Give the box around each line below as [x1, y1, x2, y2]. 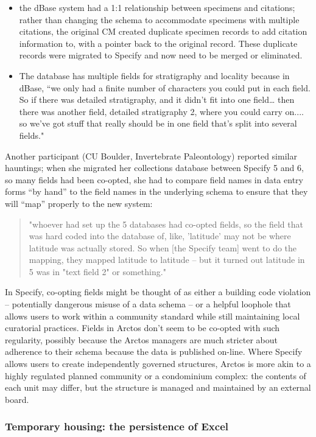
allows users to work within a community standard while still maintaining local [5, 309, 300, 322]
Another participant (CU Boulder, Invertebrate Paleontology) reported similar [5, 149, 297, 162]
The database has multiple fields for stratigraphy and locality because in [19, 69, 290, 82]
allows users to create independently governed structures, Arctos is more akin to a [5, 357, 311, 370]
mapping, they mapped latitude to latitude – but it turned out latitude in [29, 253, 305, 266]
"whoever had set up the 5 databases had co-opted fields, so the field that [29, 217, 303, 230]
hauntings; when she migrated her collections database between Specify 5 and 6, [5, 161, 304, 174]
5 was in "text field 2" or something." [29, 265, 166, 278]
